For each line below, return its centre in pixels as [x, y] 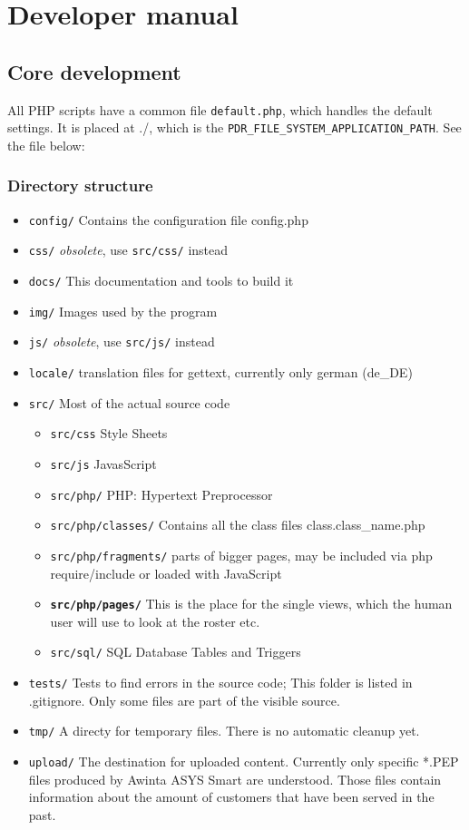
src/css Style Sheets [109, 433]
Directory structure [80, 186]
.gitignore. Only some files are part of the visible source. [184, 700]
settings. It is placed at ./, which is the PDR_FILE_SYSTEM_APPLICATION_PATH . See [234, 127]
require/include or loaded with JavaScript [166, 573]
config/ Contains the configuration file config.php [168, 219]
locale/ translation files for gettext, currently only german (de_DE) [220, 371]
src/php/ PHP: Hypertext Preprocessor [161, 494]
